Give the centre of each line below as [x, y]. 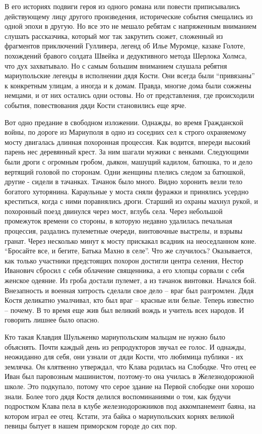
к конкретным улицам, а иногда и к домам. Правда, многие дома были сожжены [128, 85]
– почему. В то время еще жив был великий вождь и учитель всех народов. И [124, 310]
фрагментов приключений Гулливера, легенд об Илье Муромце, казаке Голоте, [125, 46]
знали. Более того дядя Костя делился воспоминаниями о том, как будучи [118, 396]
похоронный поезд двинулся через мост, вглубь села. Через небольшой [114, 211]
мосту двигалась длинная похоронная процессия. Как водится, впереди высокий [127, 142]
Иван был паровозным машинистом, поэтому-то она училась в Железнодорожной [129, 376]
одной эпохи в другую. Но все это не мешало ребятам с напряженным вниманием [131, 26]
